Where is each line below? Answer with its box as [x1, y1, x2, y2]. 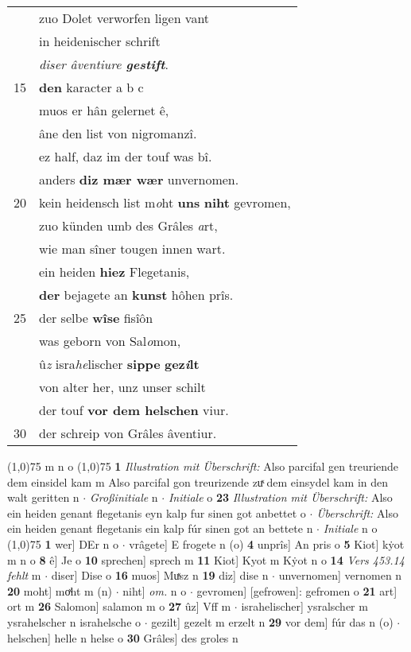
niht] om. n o [122, 582, 187, 599]
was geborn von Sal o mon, [39, 332, 181, 350]
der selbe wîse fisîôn [39, 309, 153, 327]
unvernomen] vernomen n [278, 567, 402, 584]
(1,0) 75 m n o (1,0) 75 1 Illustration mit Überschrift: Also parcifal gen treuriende [7, 458, 399, 474]
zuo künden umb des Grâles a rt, [39, 216, 218, 235]
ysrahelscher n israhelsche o [7, 613, 142, 630]
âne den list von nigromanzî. [39, 124, 197, 142]
